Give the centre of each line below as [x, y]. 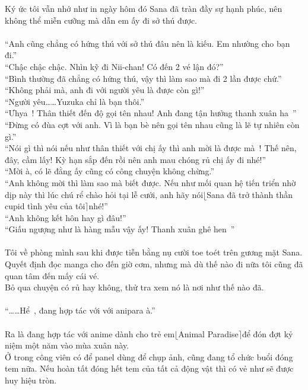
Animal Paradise [208, 333]
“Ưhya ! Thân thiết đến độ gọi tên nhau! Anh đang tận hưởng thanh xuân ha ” [151, 113]
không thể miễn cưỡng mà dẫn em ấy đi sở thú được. [101, 20]
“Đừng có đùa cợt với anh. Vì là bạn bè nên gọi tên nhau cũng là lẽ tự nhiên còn [152, 124]
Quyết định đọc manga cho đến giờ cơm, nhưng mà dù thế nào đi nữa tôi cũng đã [154, 264]
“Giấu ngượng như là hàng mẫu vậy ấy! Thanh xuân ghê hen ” [120, 229]
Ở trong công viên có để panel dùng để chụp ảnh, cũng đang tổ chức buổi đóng [149, 357]
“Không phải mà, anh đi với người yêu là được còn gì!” [105, 90]
